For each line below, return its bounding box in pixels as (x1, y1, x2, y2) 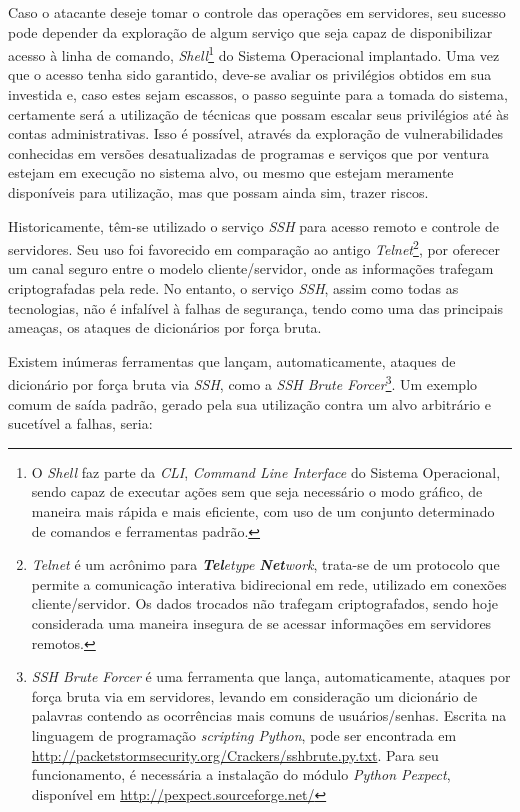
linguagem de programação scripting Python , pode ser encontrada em (31, 724, 457, 745)
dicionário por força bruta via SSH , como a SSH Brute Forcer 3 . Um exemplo (8, 371, 478, 395)
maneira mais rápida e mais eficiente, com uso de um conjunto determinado (31, 501, 495, 522)
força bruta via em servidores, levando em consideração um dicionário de (31, 685, 478, 706)
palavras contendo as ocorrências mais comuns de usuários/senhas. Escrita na (31, 705, 507, 726)
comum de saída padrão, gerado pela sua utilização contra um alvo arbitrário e (8, 393, 491, 414)
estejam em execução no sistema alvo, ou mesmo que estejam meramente (8, 162, 454, 183)
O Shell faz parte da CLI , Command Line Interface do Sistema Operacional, (31, 461, 501, 482)
